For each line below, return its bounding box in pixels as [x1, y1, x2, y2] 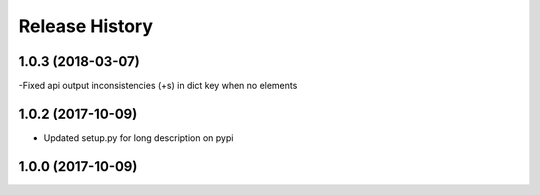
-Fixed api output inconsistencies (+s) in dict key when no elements [18, 80, 298, 92]
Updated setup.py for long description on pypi [43, 131, 234, 144]
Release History [18, 15, 154, 37]
